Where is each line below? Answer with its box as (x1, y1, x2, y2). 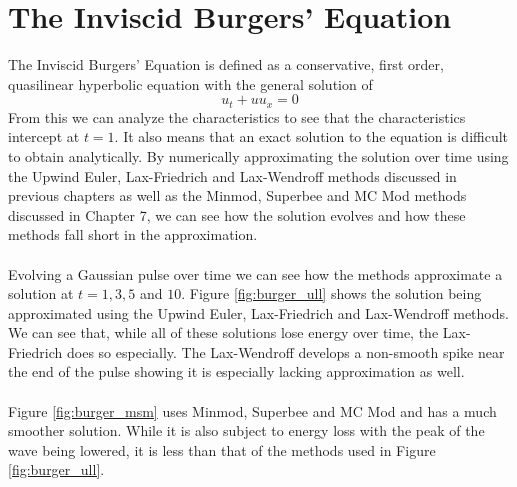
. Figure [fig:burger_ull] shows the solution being (181, 283, 482, 304)
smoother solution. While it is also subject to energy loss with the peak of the (8, 420, 485, 441)
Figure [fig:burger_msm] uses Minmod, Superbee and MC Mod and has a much (8, 400, 497, 421)
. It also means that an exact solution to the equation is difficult (114, 126, 509, 147)
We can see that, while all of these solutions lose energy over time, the (8, 322, 439, 343)
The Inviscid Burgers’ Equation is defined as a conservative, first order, (8, 54, 444, 75)
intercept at (8, 126, 80, 147)
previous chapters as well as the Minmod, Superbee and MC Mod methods (8, 185, 467, 206)
